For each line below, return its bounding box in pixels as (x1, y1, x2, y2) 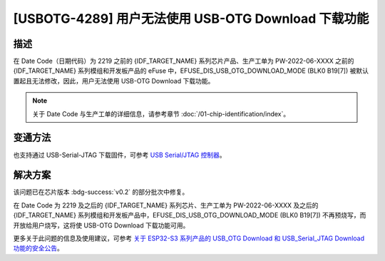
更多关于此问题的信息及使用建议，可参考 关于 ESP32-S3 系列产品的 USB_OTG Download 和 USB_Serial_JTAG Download (13, 234, 365, 242)
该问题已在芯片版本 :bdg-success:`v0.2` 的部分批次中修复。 (13, 188, 189, 196)
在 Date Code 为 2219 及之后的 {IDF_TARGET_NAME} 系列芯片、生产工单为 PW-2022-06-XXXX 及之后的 (13, 200, 319, 210)
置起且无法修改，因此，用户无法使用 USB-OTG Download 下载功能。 (13, 76, 215, 85)
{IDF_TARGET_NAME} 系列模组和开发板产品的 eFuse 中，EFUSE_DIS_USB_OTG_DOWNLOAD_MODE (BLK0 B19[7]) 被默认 (13, 66, 369, 75)
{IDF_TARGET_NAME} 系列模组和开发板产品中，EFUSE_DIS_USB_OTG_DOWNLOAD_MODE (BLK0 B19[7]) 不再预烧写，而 (13, 211, 366, 220)
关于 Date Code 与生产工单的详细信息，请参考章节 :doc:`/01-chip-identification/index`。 (32, 109, 290, 118)
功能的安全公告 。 (13, 244, 63, 252)
